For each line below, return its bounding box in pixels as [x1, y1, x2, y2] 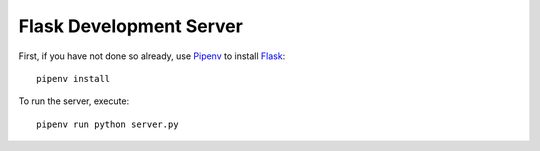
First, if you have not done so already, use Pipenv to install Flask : [18, 50, 286, 62]
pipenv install [36, 73, 111, 84]
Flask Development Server [18, 15, 244, 37]
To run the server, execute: [18, 95, 130, 107]
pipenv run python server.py [36, 118, 179, 130]
